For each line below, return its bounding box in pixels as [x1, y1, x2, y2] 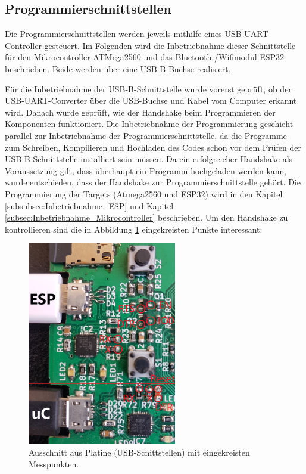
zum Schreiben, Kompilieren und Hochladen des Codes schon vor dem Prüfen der [5, 141, 302, 153]
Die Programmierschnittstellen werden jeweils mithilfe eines [5, 27, 222, 40]
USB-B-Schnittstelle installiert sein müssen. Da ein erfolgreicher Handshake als [5, 153, 293, 165]
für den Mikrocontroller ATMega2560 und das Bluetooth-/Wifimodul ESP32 [5, 51, 285, 63]
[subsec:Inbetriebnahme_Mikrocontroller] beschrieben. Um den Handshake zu [5, 211, 288, 224]
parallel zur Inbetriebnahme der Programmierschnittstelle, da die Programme [5, 129, 287, 141]
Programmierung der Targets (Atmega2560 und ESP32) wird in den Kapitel [5, 187, 283, 200]
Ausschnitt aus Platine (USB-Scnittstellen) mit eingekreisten [29, 446, 250, 458]
